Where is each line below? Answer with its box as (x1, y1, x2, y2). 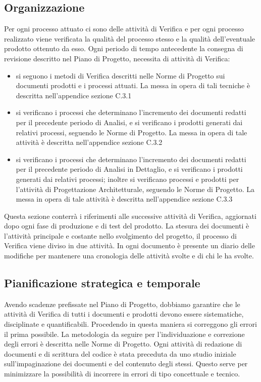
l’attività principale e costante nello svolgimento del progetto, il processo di (4, 230, 237, 241)
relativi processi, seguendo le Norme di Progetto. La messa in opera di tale (16, 127, 247, 137)
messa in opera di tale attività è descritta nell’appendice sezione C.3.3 (16, 194, 233, 204)
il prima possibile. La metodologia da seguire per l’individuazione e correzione (4, 328, 245, 339)
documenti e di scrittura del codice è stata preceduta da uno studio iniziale (4, 348, 236, 359)
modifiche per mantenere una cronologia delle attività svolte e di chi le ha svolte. (4, 250, 254, 261)
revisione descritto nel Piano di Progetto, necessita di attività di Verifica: (4, 53, 230, 63)
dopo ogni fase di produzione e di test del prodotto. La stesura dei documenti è (4, 220, 249, 231)
